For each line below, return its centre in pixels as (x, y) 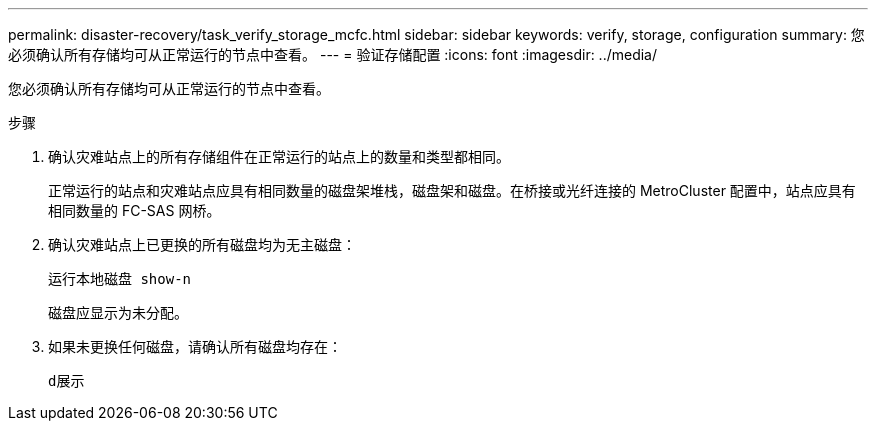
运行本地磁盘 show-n (120, 279)
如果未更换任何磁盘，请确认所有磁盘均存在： (195, 346)
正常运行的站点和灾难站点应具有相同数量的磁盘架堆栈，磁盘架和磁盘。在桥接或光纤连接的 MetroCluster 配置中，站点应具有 (452, 190)
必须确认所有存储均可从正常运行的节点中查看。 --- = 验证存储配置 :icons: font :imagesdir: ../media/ (333, 54)
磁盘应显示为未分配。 (118, 312)
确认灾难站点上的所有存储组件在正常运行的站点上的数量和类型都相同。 (279, 156)
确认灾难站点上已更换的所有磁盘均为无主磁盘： (202, 244)
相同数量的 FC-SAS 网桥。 (134, 210)
